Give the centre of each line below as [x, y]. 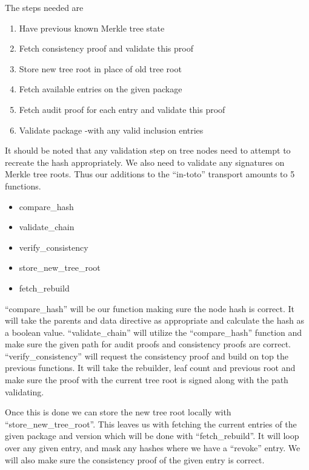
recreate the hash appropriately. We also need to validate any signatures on [145, 162]
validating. [25, 391]
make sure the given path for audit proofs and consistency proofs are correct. [148, 344]
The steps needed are [44, 7]
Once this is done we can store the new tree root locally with [118, 412]
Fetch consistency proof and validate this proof [106, 48]
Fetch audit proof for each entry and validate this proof [122, 109]
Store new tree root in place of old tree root [100, 68]
